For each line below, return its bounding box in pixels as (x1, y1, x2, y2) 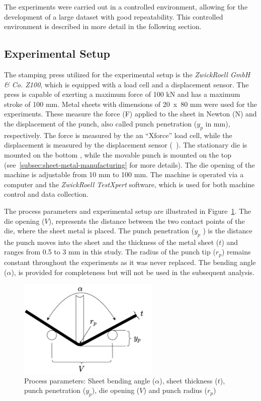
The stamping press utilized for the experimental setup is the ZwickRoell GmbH (4, 69, 250, 79)
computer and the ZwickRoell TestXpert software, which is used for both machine (4, 179, 255, 189)
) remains (221, 246, 251, 257)
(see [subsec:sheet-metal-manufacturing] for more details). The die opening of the (4, 159, 255, 170)
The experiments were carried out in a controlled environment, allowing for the (4, 2, 248, 12)
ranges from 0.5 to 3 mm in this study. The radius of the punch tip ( (4, 246, 216, 257)
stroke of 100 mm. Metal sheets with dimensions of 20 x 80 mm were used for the (4, 98, 257, 109)
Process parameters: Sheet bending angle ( (24, 375, 155, 385)
